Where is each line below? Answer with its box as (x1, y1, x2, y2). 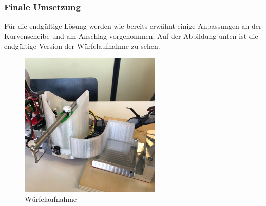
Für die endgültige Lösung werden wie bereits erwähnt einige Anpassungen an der (4, 20, 262, 31)
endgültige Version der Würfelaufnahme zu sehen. (4, 40, 160, 51)
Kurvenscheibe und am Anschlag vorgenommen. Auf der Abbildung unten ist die (4, 30, 258, 41)
